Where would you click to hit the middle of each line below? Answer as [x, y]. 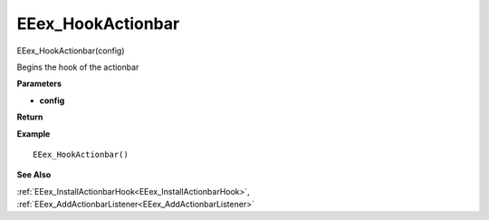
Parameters [39, 84]
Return [30, 117]
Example [34, 134]
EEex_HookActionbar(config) [71, 51]
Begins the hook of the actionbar [78, 67]
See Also [34, 175]
